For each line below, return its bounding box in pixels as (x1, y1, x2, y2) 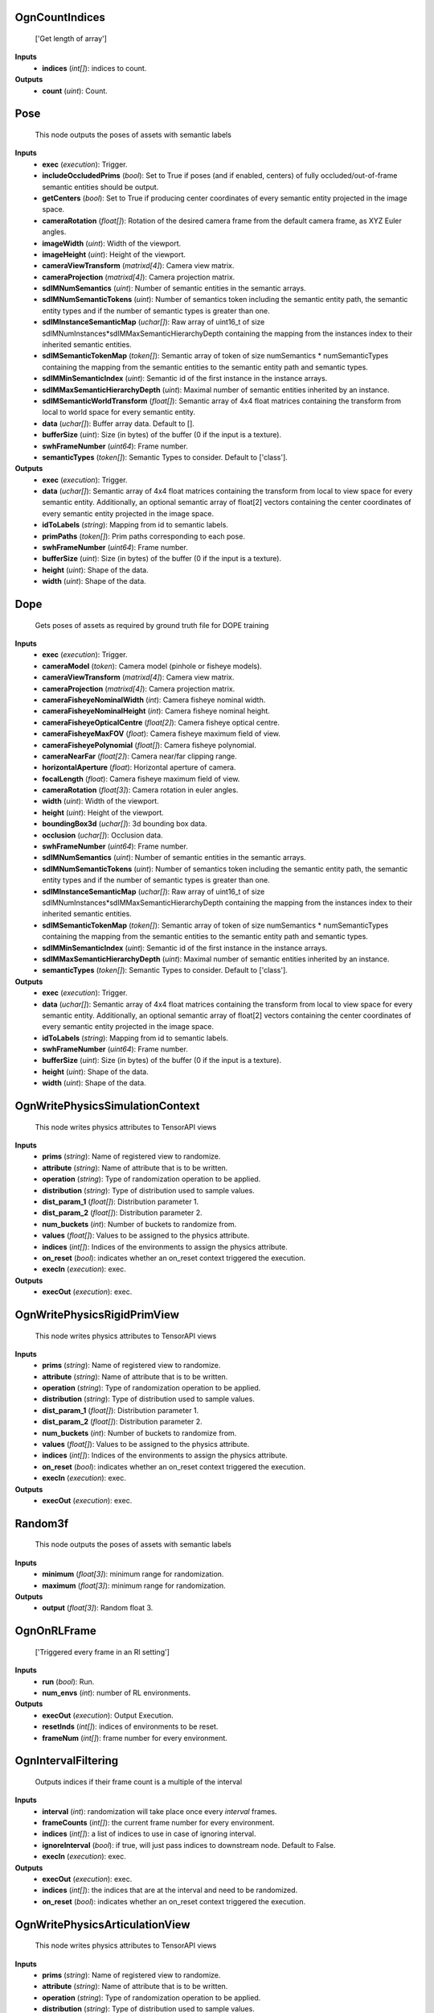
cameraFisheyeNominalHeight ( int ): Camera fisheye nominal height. (42, 706, 271, 716)
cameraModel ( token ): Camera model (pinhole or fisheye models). (42, 661, 263, 671)
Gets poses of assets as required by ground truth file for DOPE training (35, 620, 269, 630)
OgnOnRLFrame (14, 1624, 96, 1638)
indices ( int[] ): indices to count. (42, 63, 147, 72)
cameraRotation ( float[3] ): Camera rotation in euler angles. (42, 785, 239, 795)
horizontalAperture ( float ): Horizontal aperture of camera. (42, 763, 236, 772)
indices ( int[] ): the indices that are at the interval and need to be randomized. (42, 1885, 298, 1895)
